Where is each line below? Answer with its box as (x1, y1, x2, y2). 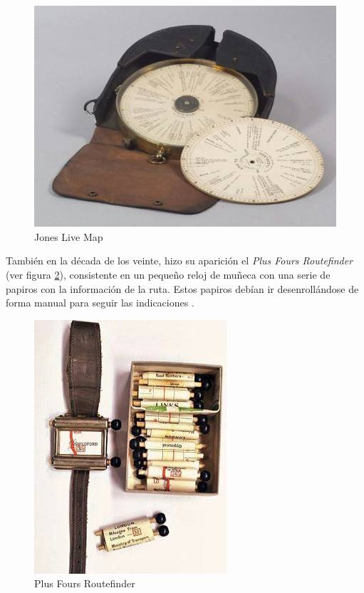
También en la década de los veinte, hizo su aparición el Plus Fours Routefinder (6, 253, 353, 268)
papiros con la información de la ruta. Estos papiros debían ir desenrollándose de (6, 281, 359, 296)
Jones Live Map (34, 229, 103, 244)
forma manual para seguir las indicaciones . (6, 295, 194, 310)
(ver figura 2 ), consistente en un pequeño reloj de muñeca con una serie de (6, 267, 331, 282)
